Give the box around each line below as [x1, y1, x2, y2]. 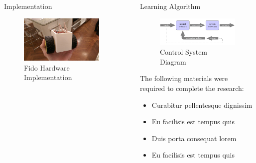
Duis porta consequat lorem [151, 133, 237, 143]
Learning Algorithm [140, 1, 201, 11]
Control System [160, 47, 208, 57]
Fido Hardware [24, 62, 70, 73]
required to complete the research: [140, 82, 244, 93]
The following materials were [140, 73, 228, 83]
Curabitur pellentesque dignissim [151, 99, 253, 110]
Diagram [160, 56, 186, 67]
